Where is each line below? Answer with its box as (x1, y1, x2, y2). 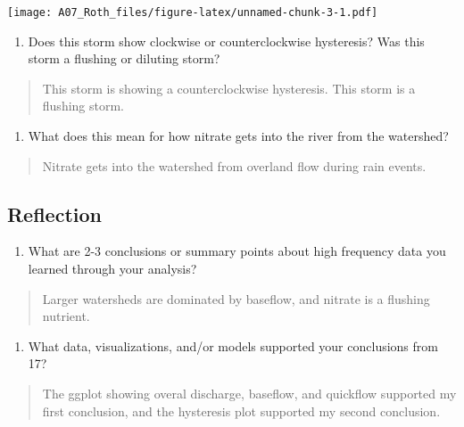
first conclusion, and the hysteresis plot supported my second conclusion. (42, 401, 441, 420)
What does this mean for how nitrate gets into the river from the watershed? (28, 127, 449, 145)
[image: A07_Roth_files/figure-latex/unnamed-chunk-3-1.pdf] (7, 6, 378, 19)
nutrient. (42, 307, 90, 325)
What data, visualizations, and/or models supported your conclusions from (28, 336, 438, 355)
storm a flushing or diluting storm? (28, 49, 220, 68)
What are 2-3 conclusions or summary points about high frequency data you (28, 242, 446, 260)
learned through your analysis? (28, 259, 197, 278)
